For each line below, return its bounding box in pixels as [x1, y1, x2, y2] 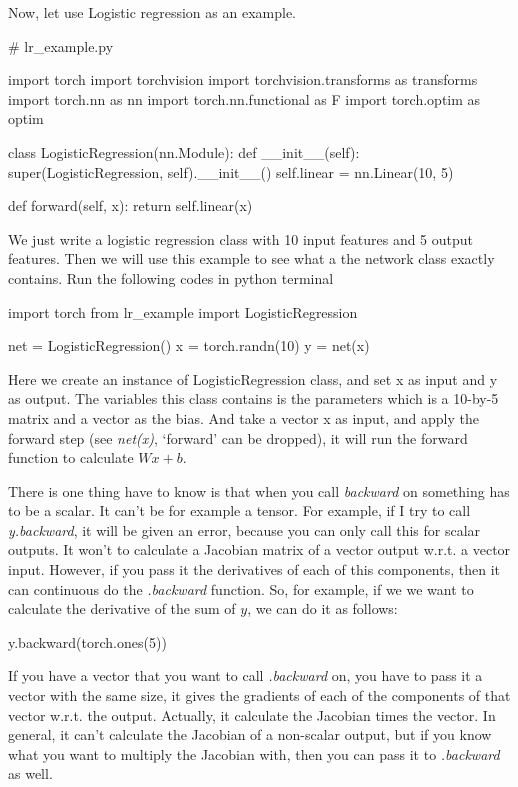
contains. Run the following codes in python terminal [8, 267, 334, 288]
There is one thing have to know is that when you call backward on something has [8, 480, 510, 501]
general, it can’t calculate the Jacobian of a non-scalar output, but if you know [8, 724, 492, 745]
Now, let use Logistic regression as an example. [8, 2, 296, 22]
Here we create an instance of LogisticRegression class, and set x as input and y [8, 368, 498, 389]
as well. [8, 763, 53, 784]
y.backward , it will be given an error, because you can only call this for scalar [8, 519, 481, 540]
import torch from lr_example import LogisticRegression [8, 301, 358, 322]
